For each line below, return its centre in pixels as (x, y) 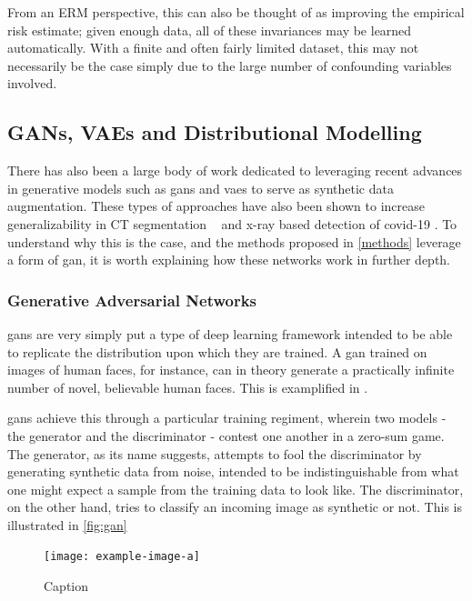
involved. (32, 83)
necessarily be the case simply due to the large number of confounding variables (230, 65)
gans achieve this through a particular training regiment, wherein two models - (227, 418)
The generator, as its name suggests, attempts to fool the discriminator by (215, 453)
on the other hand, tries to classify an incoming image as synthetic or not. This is (235, 507)
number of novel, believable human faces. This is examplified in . (188, 387)
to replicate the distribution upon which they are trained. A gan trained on (217, 351)
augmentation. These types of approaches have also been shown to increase (216, 206)
